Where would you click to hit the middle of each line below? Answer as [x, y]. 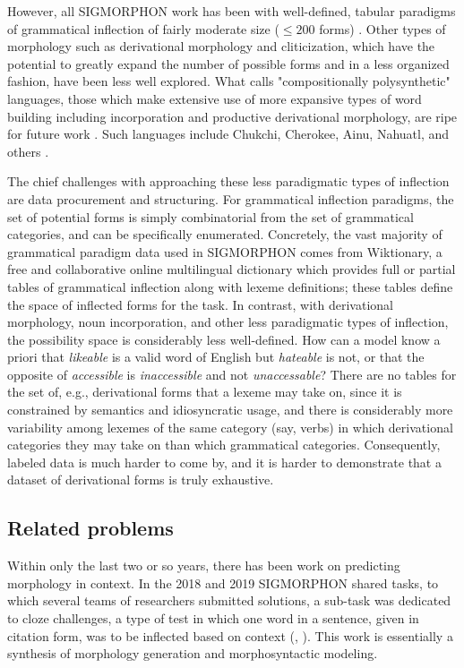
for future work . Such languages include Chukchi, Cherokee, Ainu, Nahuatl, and [228, 134]
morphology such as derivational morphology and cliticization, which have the [221, 46]
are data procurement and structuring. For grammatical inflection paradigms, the [231, 198]
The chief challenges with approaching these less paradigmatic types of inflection [228, 181]
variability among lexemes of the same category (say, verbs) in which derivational [230, 427]
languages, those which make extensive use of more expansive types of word [215, 98]
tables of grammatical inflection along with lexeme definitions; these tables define [230, 286]
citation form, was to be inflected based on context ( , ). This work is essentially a [230, 635]
